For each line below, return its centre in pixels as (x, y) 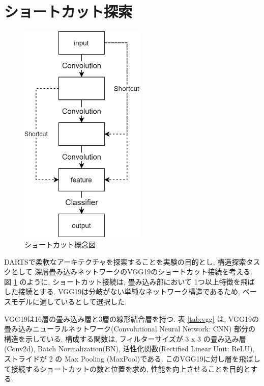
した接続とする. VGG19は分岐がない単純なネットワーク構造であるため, (122, 291)
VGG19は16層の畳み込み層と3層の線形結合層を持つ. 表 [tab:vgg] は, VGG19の (131, 318)
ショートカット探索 (68, 11)
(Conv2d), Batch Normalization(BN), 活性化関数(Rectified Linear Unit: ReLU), (129, 349)
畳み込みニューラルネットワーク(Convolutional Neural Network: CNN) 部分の (130, 329)
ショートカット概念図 (60, 245)
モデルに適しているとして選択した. (69, 302)
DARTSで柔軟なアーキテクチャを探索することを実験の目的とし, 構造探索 (125, 261)
